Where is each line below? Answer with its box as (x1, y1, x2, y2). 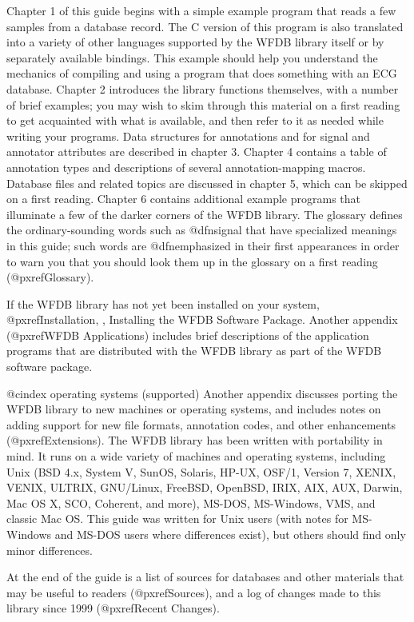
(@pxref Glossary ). (6, 269, 94, 285)
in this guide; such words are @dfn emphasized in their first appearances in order (6, 237, 400, 253)
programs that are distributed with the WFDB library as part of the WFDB (6, 342, 382, 359)
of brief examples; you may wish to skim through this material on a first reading (6, 96, 400, 113)
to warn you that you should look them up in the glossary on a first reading (6, 253, 378, 269)
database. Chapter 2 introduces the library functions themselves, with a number (6, 80, 399, 97)
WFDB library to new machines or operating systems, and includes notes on (6, 401, 381, 417)
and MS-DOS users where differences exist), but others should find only (54, 526, 406, 542)
